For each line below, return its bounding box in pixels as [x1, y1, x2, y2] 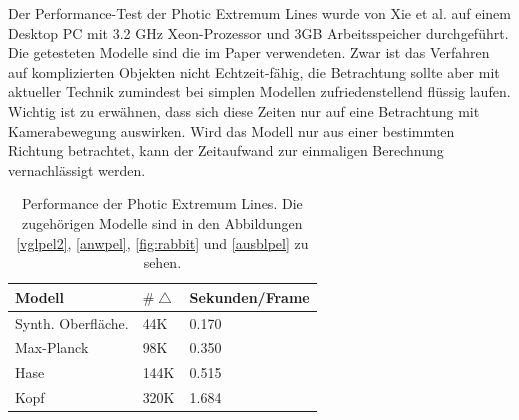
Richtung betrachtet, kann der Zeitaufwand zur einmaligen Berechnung [8, 140, 444, 161]
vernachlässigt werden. [8, 159, 146, 180]
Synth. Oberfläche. [15, 312, 129, 333]
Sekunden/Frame [189, 286, 310, 307]
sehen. [143, 252, 182, 273]
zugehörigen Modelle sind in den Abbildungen [22, 212, 303, 233]
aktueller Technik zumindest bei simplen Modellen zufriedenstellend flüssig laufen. [8, 81, 511, 102]
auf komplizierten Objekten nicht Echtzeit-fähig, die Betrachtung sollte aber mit [8, 61, 500, 82]
